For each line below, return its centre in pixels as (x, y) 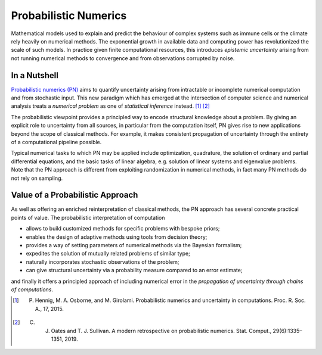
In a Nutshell (35, 75)
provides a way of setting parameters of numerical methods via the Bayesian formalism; (134, 245)
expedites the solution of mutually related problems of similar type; (108, 254)
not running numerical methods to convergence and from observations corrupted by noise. (123, 58)
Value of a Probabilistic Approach (75, 195)
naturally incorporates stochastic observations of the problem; (103, 261)
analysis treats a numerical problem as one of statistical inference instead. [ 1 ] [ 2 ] (110, 106)
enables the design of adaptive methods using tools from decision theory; (117, 237)
